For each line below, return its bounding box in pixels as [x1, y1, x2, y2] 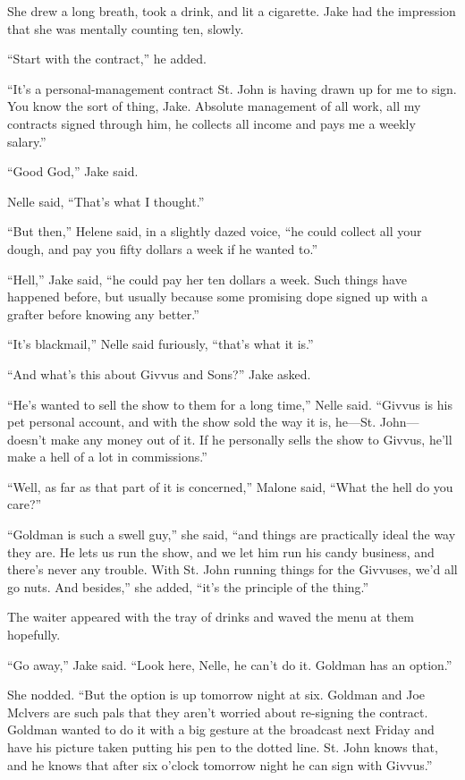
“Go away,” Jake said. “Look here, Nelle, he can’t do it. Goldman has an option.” [7, 655, 452, 674]
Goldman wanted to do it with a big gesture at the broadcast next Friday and [7, 720, 435, 739]
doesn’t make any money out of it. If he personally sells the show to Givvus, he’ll [7, 429, 452, 448]
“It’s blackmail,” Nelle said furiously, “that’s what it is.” [7, 335, 314, 353]
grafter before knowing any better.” [7, 304, 199, 323]
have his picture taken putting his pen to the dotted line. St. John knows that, [7, 738, 438, 756]
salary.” [7, 131, 46, 150]
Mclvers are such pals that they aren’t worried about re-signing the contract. [7, 702, 428, 721]
